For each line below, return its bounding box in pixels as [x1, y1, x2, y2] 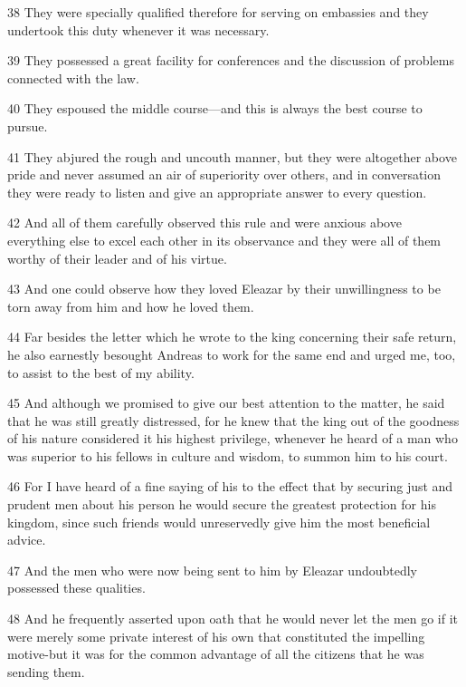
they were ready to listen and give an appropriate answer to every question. [7, 182, 427, 201]
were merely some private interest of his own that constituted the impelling [7, 626, 425, 645]
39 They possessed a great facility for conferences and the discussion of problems [7, 51, 454, 70]
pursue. [7, 116, 48, 135]
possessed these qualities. [7, 578, 146, 597]
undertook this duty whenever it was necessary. [7, 20, 270, 39]
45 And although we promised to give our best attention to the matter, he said [7, 393, 445, 412]
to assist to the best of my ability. [7, 363, 195, 382]
